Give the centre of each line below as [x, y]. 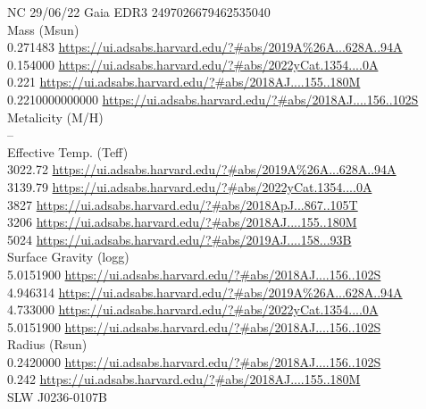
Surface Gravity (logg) [68, 257]
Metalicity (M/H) [55, 117]
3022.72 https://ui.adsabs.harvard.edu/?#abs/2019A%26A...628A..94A [202, 169]
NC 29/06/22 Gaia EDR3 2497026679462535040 [139, 12]
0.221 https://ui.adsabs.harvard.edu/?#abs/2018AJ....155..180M [184, 82]
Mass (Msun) [43, 29]
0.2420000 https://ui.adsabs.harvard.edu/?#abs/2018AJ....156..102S [194, 361]
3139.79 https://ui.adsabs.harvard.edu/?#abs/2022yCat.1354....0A [190, 186]
